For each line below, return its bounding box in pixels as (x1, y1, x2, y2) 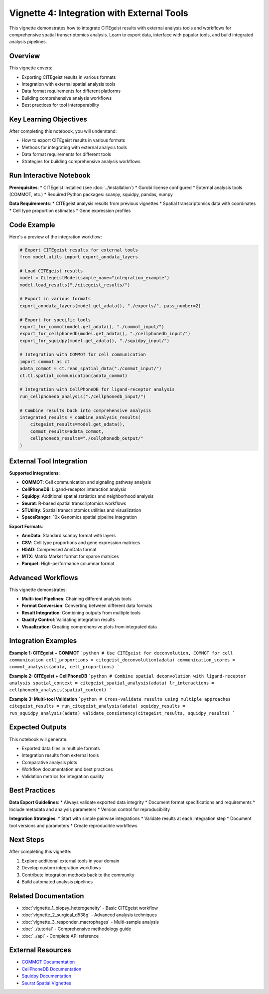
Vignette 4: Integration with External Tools (9, 7, 189, 18)
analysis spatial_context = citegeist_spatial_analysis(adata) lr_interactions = (9, 680, 214, 686)
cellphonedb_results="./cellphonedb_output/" (30, 435, 143, 441)
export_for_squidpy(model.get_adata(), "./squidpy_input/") (19, 338, 170, 344)
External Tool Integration (9, 457, 88, 465)
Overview (9, 52, 40, 60)
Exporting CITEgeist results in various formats (21, 74, 116, 80)
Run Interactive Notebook (9, 171, 91, 180)
